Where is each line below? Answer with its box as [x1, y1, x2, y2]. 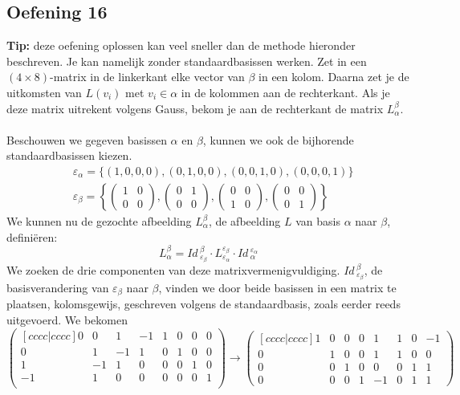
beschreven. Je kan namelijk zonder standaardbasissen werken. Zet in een [6, 52, 367, 69]
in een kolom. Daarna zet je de [258, 68, 409, 85]
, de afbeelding [208, 213, 281, 230]
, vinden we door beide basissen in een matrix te [158, 279, 397, 295]
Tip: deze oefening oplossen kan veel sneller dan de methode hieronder [6, 37, 356, 54]
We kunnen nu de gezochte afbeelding [6, 213, 192, 230]
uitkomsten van [6, 83, 82, 100]
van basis [295, 213, 341, 230]
